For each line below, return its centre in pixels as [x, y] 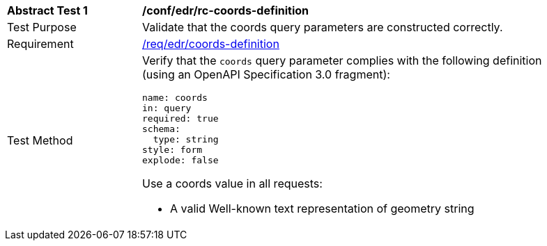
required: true [180, 118]
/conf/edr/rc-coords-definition [226, 10]
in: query [167, 108]
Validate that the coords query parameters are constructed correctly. [323, 27]
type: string [186, 139]
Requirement [40, 44]
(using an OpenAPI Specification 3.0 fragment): [266, 74]
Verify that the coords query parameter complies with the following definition [342, 60]
